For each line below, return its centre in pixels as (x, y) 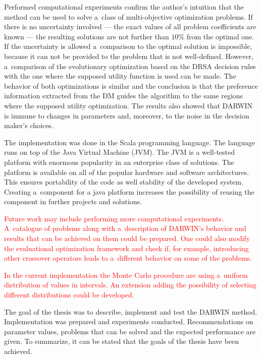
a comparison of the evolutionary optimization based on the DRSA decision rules (130, 66)
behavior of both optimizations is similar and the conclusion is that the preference (131, 85)
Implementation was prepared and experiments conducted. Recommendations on (129, 321)
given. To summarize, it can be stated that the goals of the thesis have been (122, 341)
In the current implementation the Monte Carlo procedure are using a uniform (126, 275)
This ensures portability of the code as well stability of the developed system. (124, 182)
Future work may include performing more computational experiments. (114, 218)
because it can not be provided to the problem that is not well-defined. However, (129, 56)
